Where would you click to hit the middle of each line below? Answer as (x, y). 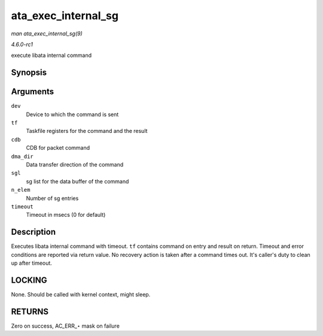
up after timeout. (31, 263)
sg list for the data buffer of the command (77, 181)
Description (33, 232)
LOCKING (29, 280)
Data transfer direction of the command (75, 164)
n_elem (21, 190)
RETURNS (30, 311)
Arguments (33, 92)
